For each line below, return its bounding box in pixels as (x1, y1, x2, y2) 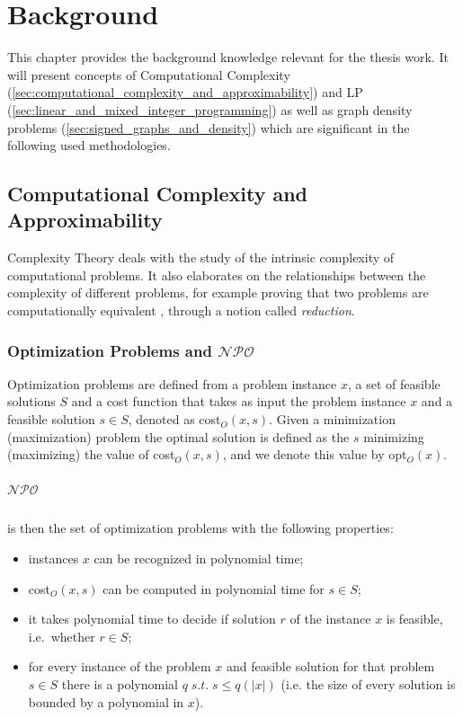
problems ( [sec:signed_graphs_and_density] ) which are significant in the (7, 118, 410, 137)
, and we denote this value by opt (222, 445, 407, 464)
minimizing (363, 427, 424, 446)
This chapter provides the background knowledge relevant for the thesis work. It (7, 48, 449, 66)
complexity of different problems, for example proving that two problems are (7, 283, 429, 302)
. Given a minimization (269, 410, 396, 429)
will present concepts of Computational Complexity (7, 65, 290, 84)
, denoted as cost (128, 410, 221, 429)
